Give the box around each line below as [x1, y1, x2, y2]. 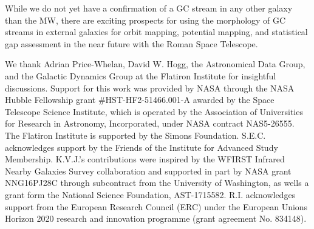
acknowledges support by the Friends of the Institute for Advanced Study [5, 141, 278, 153]
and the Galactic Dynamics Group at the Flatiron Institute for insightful [5, 69, 276, 82]
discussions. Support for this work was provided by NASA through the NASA [5, 81, 295, 94]
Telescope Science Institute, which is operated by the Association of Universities [5, 105, 303, 118]
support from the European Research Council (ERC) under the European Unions [5, 200, 308, 213]
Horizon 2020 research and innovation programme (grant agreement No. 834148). [5, 212, 307, 225]
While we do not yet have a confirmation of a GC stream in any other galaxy [5, 2, 293, 14]
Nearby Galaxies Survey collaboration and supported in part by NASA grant [5, 164, 292, 177]
